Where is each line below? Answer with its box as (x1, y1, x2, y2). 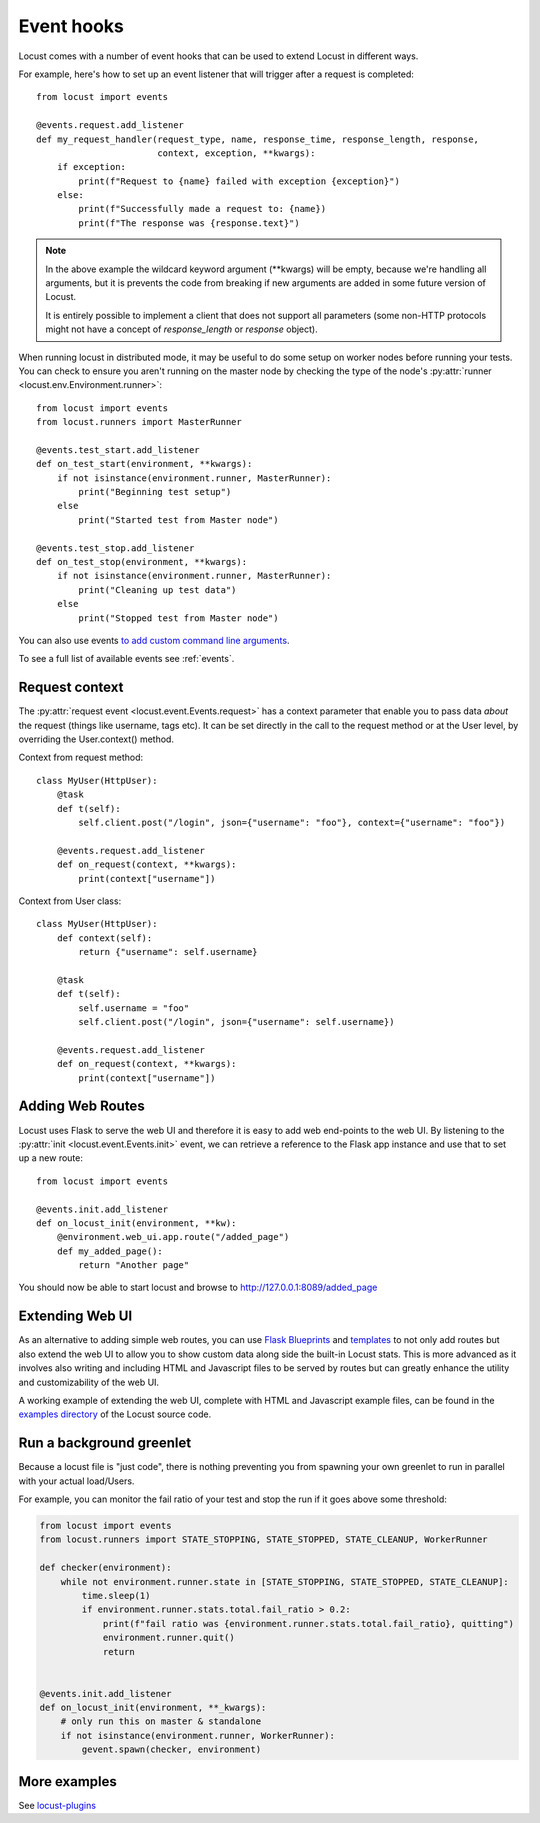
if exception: (56, 161, 127, 173)
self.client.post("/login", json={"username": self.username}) (78, 1016, 395, 1028)
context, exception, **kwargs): (156, 147, 316, 159)
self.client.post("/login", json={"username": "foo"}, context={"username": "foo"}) (78, 817, 506, 829)
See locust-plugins (18, 1799, 97, 1811)
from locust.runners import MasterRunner (36, 416, 242, 428)
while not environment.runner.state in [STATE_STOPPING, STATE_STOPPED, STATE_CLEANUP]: (60, 1576, 509, 1587)
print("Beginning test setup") (78, 486, 232, 498)
